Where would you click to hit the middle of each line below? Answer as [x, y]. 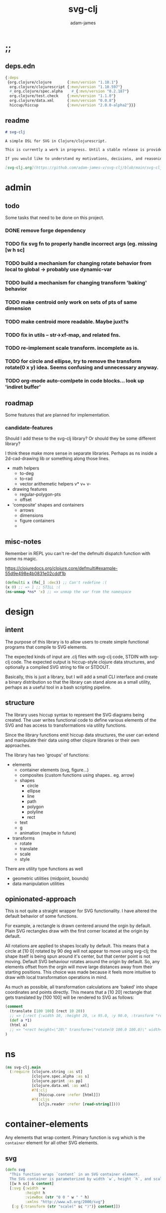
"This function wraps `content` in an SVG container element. [75, 1174]
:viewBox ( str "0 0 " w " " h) [57, 1197]
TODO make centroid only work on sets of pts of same [71, 302]
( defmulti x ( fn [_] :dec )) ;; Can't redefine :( [56, 583]
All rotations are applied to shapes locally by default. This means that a [77, 946]
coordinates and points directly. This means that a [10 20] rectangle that [78, 992]
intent [14, 630]
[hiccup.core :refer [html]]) [69, 1095]
